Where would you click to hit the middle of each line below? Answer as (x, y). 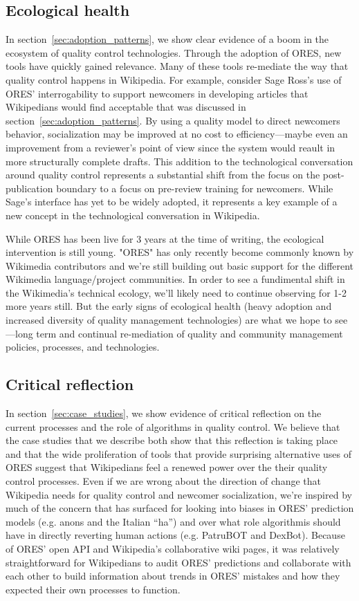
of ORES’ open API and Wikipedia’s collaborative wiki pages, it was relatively (173, 548)
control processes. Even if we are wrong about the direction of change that (163, 481)
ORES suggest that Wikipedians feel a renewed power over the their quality (167, 467)
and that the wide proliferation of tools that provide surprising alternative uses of (179, 453)
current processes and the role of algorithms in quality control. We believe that (173, 426)
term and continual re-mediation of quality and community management (190, 333)
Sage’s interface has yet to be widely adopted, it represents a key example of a (172, 202)
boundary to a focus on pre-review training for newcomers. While (195, 188)
